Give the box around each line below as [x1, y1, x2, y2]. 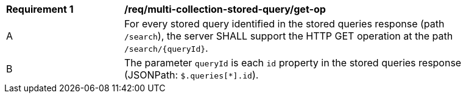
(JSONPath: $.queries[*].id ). [124, 69, 259, 81]
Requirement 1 [6, 3, 74, 15]
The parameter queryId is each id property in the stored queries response [124, 57, 462, 69]
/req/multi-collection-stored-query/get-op [124, 3, 326, 15]
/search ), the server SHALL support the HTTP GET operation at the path [124, 30, 453, 42]
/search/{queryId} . [124, 42, 208, 54]
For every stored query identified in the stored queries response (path [124, 18, 445, 30]
